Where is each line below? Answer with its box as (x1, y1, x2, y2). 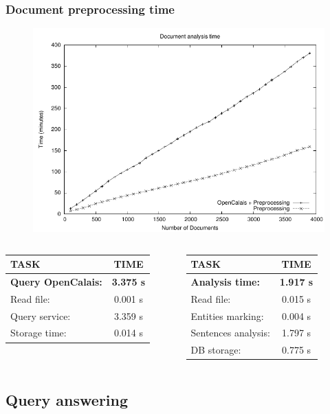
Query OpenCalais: (10, 274, 102, 288)
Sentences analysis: (190, 325, 270, 340)
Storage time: (10, 325, 67, 340)
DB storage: (190, 343, 241, 357)
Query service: (10, 308, 71, 323)
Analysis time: (190, 274, 260, 288)
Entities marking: (190, 308, 264, 323)
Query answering (5, 389, 129, 410)
